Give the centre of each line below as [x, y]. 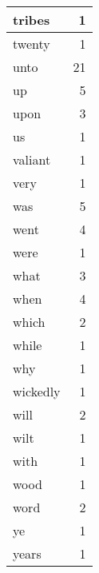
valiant [32, 159]
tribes [32, 20]
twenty [32, 44]
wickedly [37, 391]
